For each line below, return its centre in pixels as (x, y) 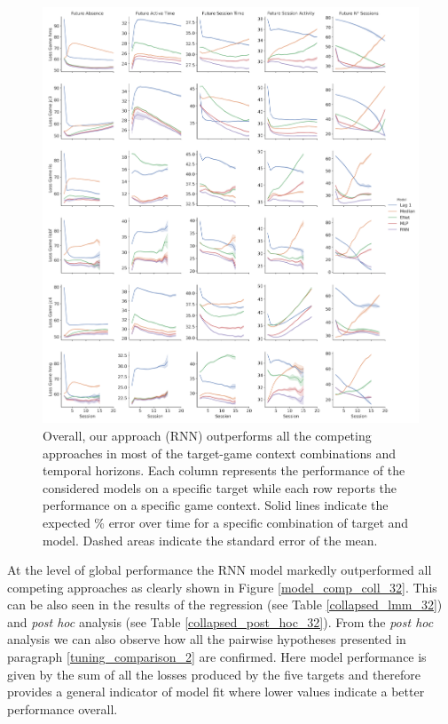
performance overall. (63, 708)
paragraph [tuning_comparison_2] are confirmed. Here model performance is (217, 657)
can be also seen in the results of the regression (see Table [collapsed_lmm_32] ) (225, 605)
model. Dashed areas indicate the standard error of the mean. (210, 540)
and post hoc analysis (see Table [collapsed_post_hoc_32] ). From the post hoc (220, 621)
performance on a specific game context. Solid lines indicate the (216, 505)
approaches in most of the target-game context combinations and (220, 453)
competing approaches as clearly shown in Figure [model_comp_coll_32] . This (222, 587)
